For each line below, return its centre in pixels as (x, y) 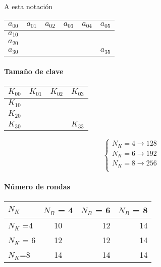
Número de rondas (37, 187)
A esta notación (29, 6)
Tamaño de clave (34, 71)
